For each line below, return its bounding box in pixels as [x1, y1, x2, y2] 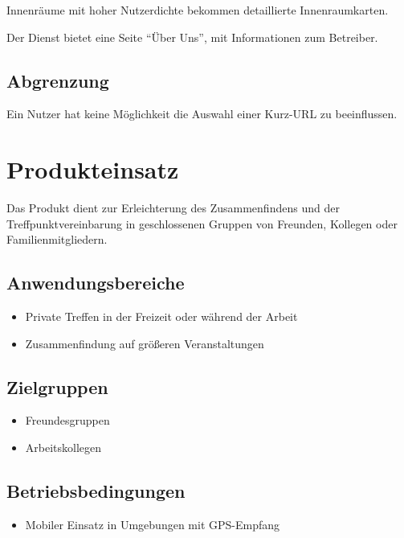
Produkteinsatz [6, 153, 179, 186]
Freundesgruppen [25, 412, 110, 429]
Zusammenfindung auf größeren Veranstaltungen [25, 335, 264, 351]
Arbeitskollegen [25, 439, 102, 456]
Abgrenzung [6, 68, 109, 92]
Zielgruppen [6, 374, 108, 399]
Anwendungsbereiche [6, 270, 185, 295]
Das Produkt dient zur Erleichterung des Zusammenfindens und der [6, 199, 340, 216]
